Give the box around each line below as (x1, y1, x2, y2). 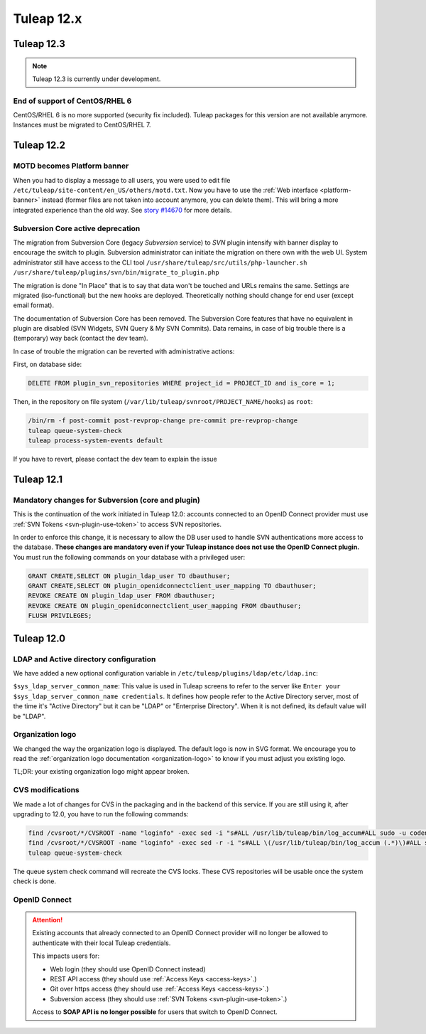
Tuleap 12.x (13, 11, 82, 26)
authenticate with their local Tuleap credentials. (32, 939, 171, 947)
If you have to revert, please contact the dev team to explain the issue (13, 454, 217, 463)
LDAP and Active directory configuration (13, 654, 156, 664)
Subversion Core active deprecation (13, 223, 141, 233)
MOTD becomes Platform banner (13, 161, 129, 171)
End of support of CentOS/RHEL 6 (13, 96, 132, 106)
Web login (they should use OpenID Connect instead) (50, 964, 206, 974)
